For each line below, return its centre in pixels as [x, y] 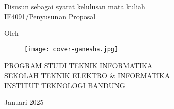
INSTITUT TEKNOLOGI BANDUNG [65, 85]
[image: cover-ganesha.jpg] [71, 49]
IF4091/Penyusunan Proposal [50, 16]
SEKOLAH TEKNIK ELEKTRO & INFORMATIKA [87, 75]
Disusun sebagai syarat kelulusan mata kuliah [75, 6]
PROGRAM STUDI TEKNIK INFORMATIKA [78, 65]
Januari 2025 [24, 102]
